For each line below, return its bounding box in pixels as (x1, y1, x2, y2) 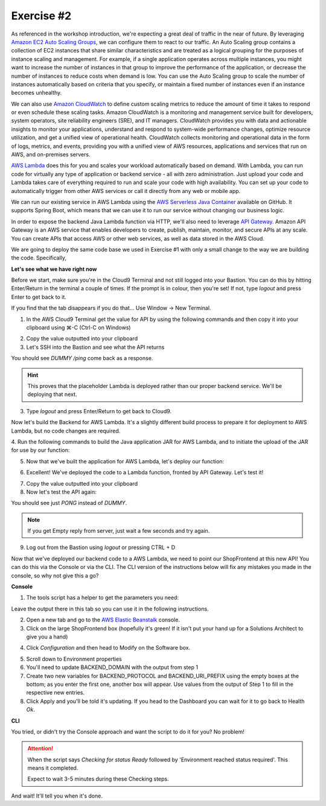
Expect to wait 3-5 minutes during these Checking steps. (27, 775, 169, 782)
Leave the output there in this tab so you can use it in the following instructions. (11, 605, 209, 612)
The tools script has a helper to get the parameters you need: (26, 594, 179, 601)
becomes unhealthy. (11, 89, 62, 97)
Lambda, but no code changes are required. (11, 427, 121, 434)
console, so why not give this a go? (11, 572, 99, 579)
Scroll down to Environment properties (26, 655, 122, 662)
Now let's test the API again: (26, 488, 97, 495)
